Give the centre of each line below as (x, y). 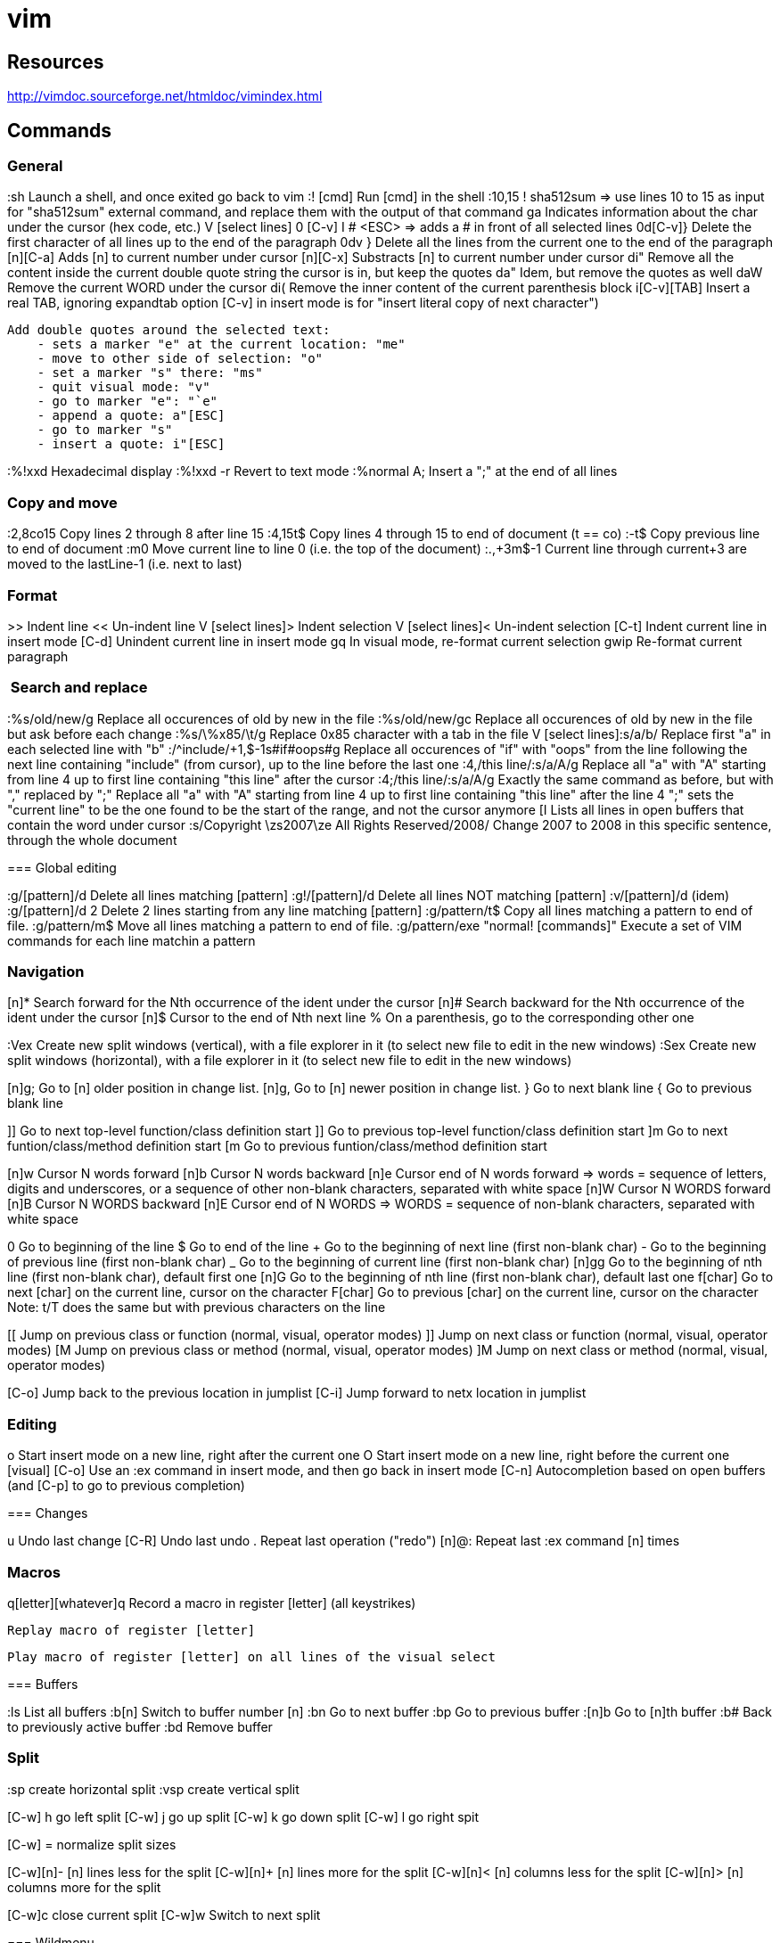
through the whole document (92, 840)
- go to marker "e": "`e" (127, 402)
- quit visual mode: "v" (123, 387)
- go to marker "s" (105, 430)
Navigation (46, 972)
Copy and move (62, 502)
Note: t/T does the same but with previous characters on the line (197, 1308)
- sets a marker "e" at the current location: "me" (221, 344)
